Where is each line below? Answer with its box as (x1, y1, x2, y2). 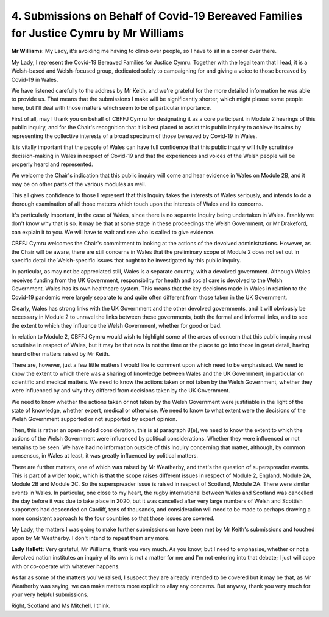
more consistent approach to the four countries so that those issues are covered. (11, 514, 215, 522)
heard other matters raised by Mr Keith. (11, 350, 110, 357)
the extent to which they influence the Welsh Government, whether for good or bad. (11, 322, 222, 329)
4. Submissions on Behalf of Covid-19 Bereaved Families (11, 9, 303, 23)
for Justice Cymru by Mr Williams (11, 26, 185, 40)
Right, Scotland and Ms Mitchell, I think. (11, 602, 111, 610)
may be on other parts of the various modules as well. (11, 180, 147, 187)
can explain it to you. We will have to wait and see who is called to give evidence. (11, 228, 215, 236)
